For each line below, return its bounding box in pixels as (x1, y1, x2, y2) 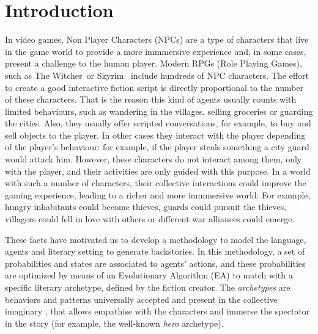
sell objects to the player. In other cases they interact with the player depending (5, 128, 306, 141)
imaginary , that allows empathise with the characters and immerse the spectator (5, 305, 310, 318)
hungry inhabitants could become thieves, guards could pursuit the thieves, (5, 200, 287, 213)
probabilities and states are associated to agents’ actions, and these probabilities (5, 256, 306, 269)
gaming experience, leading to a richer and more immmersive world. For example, (5, 188, 311, 201)
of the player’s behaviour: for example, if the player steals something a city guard (5, 140, 309, 153)
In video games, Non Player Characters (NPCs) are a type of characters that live (5, 33, 309, 46)
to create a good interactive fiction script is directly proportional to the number (5, 81, 304, 93)
